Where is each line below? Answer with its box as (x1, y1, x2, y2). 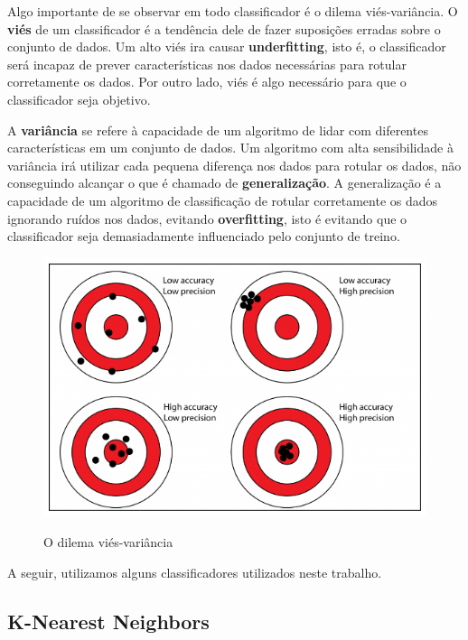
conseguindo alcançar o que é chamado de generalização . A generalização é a (7, 173, 442, 192)
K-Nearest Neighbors (7, 607, 210, 635)
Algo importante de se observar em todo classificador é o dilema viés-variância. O (7, 2, 458, 20)
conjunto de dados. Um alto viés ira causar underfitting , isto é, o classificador (7, 37, 446, 56)
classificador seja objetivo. (7, 89, 151, 108)
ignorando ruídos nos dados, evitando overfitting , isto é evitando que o (7, 209, 407, 227)
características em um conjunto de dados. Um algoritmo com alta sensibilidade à (7, 138, 454, 157)
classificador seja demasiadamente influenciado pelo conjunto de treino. (7, 227, 400, 246)
